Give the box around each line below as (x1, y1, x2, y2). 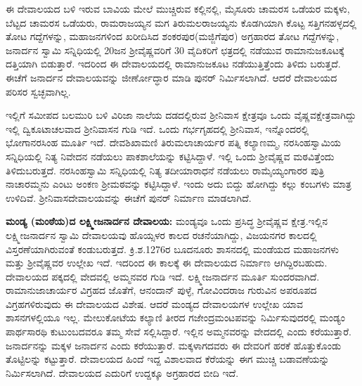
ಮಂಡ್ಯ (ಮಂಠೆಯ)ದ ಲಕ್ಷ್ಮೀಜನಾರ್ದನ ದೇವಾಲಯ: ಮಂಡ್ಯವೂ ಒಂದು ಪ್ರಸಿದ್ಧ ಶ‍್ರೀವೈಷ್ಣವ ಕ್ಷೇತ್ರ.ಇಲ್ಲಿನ (6, 214, 328, 229)
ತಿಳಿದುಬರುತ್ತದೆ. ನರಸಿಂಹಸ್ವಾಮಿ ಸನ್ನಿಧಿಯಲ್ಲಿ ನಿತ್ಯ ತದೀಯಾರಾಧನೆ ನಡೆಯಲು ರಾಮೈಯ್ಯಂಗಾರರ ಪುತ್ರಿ (6, 162, 325, 177)
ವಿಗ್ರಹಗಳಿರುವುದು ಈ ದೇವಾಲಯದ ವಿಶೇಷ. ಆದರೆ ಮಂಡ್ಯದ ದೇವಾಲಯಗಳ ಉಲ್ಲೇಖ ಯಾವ (6, 296, 304, 311)
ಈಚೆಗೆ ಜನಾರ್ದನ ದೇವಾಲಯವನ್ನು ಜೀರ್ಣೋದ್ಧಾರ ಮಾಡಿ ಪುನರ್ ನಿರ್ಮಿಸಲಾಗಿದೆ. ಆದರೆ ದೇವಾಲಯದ (6, 70, 337, 84)
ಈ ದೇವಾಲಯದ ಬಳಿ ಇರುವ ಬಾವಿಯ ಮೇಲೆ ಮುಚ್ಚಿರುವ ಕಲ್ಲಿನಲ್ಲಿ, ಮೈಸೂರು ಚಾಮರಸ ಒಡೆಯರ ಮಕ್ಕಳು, (6, 1, 350, 15)
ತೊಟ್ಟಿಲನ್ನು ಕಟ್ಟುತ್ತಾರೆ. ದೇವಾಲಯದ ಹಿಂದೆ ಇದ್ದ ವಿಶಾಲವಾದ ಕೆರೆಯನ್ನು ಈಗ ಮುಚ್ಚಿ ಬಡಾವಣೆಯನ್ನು (6, 352, 330, 366)
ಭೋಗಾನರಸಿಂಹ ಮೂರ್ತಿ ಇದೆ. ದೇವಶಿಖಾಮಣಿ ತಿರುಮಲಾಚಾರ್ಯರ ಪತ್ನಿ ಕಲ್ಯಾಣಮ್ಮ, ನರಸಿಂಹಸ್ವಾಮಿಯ (6, 135, 342, 150)
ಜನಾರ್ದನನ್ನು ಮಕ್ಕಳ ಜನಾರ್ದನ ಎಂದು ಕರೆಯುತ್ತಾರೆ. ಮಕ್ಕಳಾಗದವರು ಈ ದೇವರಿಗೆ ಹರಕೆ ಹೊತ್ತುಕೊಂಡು (6, 337, 342, 352)
